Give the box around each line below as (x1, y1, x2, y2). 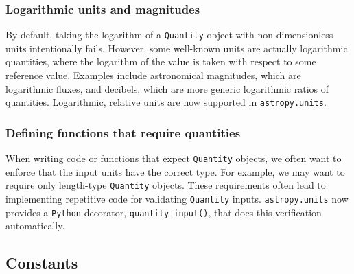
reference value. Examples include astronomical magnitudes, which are (5, 68, 301, 82)
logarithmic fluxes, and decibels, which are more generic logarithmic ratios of (5, 81, 329, 95)
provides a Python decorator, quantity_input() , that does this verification (5, 205, 322, 219)
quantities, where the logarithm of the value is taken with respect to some (5, 54, 316, 69)
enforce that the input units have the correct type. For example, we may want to (5, 164, 345, 179)
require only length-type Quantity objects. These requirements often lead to (5, 178, 326, 192)
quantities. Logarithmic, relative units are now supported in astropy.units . (5, 95, 327, 109)
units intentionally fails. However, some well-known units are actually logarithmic (5, 41, 348, 55)
